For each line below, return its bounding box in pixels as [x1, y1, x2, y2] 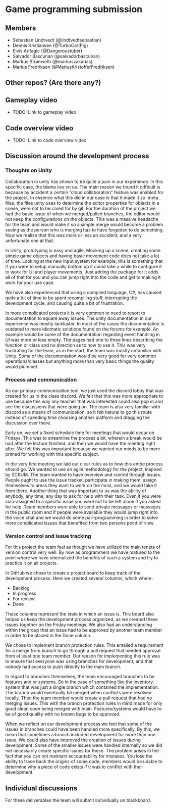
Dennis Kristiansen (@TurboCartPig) [12, 42, 88, 49]
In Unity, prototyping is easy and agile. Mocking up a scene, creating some [5, 247, 161, 253]
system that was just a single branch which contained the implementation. [5, 684, 159, 690]
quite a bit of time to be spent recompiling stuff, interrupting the [5, 295, 137, 301]
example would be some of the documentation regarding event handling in [5, 331, 160, 337]
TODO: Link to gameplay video [12, 109, 77, 115]
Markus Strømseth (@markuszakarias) [12, 59, 93, 64]
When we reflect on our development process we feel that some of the [5, 721, 152, 727]
